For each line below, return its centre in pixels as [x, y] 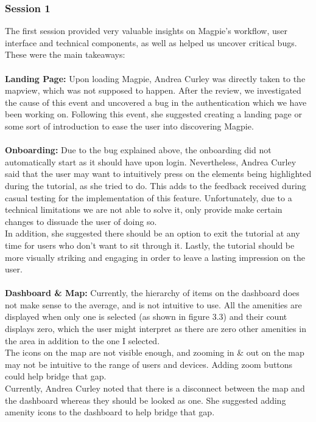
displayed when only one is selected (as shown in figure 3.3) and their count [146, 316]
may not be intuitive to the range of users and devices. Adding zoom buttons [149, 364]
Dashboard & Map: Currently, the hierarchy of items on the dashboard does [152, 293]
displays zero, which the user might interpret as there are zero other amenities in [156, 329]
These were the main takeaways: [65, 54]
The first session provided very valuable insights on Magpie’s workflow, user [146, 31]
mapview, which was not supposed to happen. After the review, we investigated [153, 90]
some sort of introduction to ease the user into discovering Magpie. [129, 126]
